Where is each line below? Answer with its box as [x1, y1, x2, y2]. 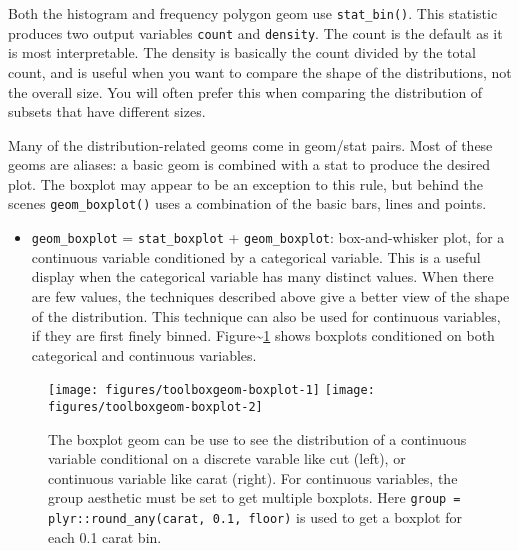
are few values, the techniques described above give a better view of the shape [31, 285, 510, 306]
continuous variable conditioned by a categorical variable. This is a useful [31, 246, 481, 267]
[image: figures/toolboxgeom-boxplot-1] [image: [48, 383, 375, 398]
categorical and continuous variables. [31, 344, 257, 365]
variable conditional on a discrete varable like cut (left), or [48, 448, 406, 469]
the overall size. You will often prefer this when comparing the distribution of [8, 81, 483, 102]
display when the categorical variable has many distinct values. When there [31, 266, 494, 287]
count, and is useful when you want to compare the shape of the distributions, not [8, 61, 512, 82]
